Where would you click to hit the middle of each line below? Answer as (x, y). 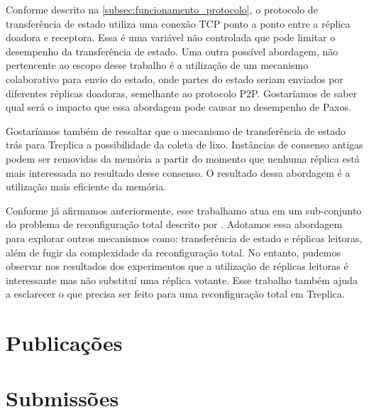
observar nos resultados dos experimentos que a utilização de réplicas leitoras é (177, 266)
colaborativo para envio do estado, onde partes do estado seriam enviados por (175, 78)
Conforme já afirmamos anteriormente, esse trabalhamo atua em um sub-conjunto (184, 210)
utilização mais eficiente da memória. (86, 186)
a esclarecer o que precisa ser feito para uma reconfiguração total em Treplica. (175, 294)
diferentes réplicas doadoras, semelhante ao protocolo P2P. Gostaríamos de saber (182, 93)
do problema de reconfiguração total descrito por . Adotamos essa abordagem (174, 224)
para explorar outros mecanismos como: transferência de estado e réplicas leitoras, (184, 238)
